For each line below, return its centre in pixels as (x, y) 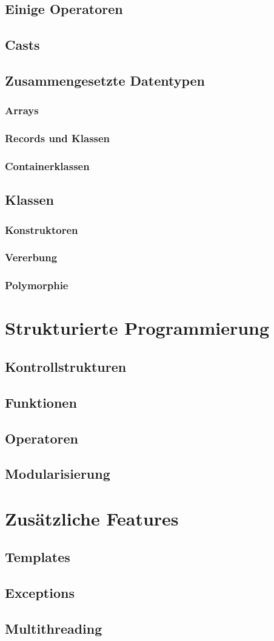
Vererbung (31, 257)
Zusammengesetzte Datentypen (105, 80)
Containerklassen (47, 166)
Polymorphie (37, 285)
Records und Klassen (58, 138)
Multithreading (54, 629)
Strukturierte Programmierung (137, 328)
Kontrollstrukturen (66, 366)
